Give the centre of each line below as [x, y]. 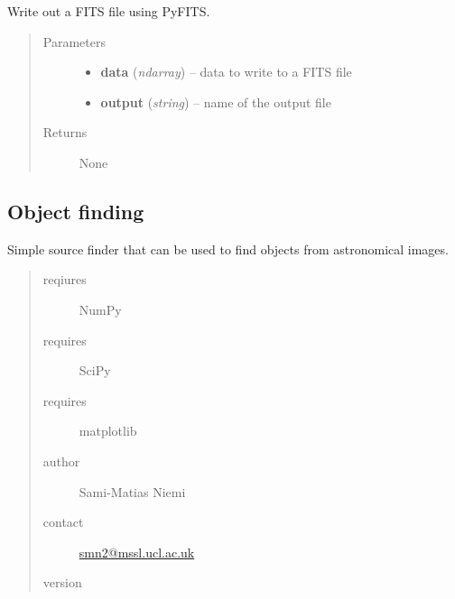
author [61, 461]
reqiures [65, 279]
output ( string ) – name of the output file [216, 101]
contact [63, 522]
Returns [65, 132]
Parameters [74, 41]
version [62, 582]
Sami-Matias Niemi [132, 491]
